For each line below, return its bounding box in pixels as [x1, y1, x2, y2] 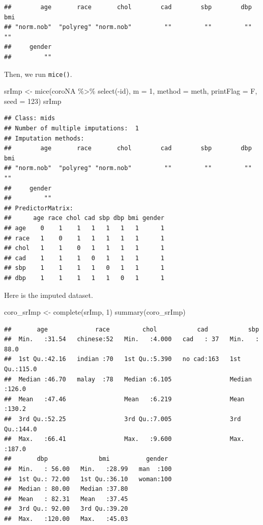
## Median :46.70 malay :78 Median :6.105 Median [4, 375, 252, 383]
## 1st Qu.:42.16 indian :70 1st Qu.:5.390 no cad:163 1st [4, 355, 241, 363]
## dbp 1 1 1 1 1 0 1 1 [4, 274, 164, 282]
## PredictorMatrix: [4, 204, 74, 212]
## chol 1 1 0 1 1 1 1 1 [4, 244, 164, 252]
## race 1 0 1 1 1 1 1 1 [4, 234, 164, 242]
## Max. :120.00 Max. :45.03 [4, 515, 128, 522]
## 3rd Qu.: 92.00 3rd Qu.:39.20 [4, 505, 128, 513]
